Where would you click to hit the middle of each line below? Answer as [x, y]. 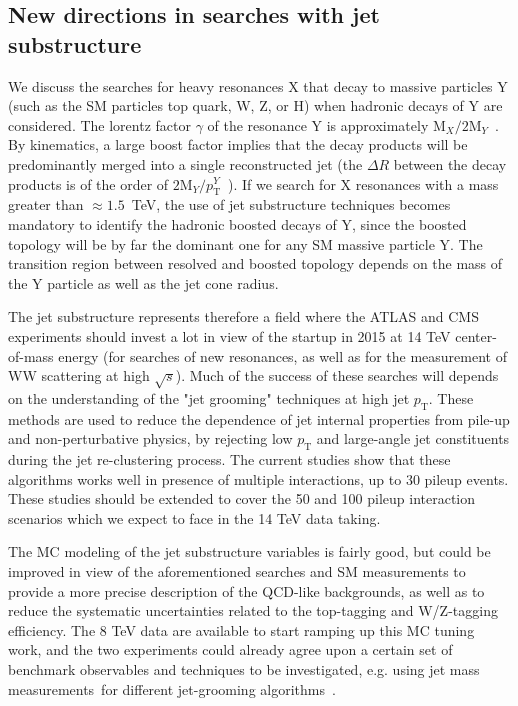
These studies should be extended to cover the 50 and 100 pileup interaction [242, 498]
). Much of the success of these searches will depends [337, 375]
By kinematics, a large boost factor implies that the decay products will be [238, 144]
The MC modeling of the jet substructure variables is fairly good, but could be [249, 551]
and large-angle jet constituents [413, 438]
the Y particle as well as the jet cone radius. [143, 282]
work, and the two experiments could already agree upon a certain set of [230, 649]
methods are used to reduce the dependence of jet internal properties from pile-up [259, 418]
